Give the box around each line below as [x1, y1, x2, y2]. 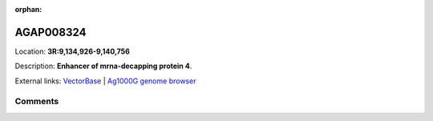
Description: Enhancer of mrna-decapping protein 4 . [14, 61, 192, 71]
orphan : [14, 5, 42, 14]
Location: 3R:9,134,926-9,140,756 [14, 46, 130, 56]
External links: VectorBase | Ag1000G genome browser [14, 76, 196, 86]
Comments [14, 96, 59, 107]
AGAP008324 [14, 25, 87, 39]
